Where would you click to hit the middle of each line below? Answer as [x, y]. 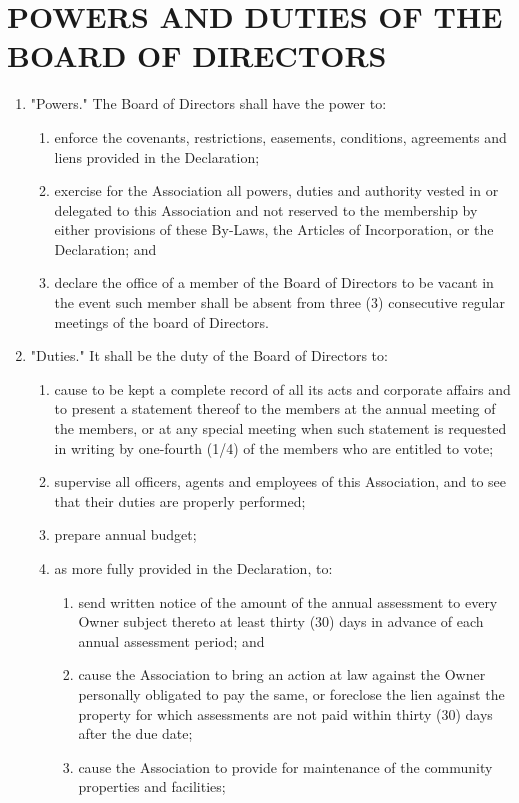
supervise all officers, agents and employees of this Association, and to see [280, 481]
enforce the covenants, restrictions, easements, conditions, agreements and [280, 136]
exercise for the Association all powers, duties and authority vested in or [276, 190]
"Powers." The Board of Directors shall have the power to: [208, 103]
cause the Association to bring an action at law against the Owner [282, 674]
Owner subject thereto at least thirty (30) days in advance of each [281, 621]
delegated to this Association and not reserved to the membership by [266, 209]
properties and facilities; [152, 786]
